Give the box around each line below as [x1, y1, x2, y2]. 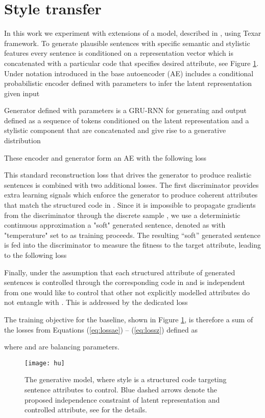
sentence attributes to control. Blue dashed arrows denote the [25, 384, 218, 394]
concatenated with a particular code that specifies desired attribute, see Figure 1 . [4, 57, 259, 68]
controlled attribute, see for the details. [25, 404, 147, 415]
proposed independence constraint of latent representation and [25, 394, 220, 405]
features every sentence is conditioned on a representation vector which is [4, 48, 233, 58]
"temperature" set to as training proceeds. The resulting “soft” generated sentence [4, 229, 260, 240]
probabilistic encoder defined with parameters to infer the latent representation [4, 78, 252, 89]
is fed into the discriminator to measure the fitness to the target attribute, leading [4, 239, 261, 250]
